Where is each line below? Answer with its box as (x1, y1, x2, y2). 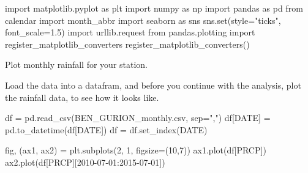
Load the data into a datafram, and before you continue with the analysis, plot (5, 78, 301, 91)
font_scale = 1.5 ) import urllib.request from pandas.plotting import (5, 26, 255, 39)
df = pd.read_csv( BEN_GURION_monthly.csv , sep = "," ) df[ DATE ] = (5, 111, 271, 124)
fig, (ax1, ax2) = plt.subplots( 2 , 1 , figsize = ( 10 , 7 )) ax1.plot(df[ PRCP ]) (5, 144, 266, 156)
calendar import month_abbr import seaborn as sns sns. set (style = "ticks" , (5, 13, 281, 26)
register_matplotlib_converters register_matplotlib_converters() (5, 37, 250, 50)
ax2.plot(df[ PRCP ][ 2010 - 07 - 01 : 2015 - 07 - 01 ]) (5, 155, 165, 168)
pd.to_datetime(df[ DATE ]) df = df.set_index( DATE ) (5, 123, 208, 136)
